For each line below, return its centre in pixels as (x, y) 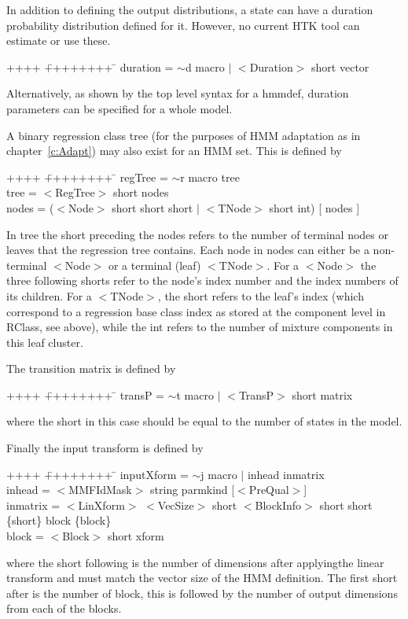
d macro (205, 66)
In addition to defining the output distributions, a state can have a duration (190, 9)
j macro (219, 474)
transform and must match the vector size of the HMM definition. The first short (202, 578)
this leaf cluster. (45, 342)
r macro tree (210, 177)
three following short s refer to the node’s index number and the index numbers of (202, 280)
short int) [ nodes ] (314, 207)
